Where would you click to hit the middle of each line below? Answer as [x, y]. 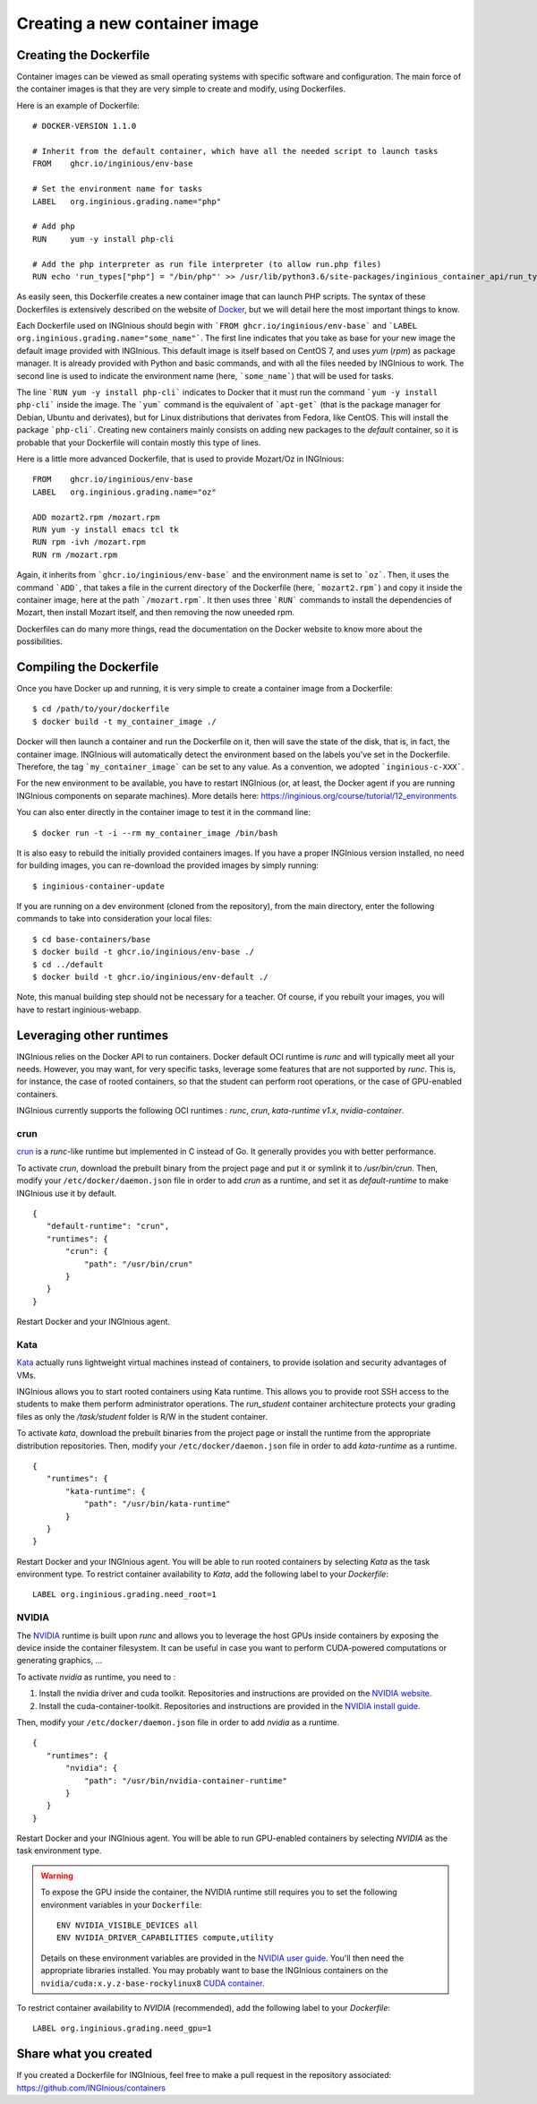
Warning [57, 1876]
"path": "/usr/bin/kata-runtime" [158, 1504]
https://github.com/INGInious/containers [91, 2088]
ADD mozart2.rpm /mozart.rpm [96, 517]
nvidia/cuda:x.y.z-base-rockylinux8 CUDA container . [153, 1983]
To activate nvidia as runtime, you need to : [96, 1677]
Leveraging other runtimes [93, 1035]
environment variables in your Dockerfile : [121, 1904]
